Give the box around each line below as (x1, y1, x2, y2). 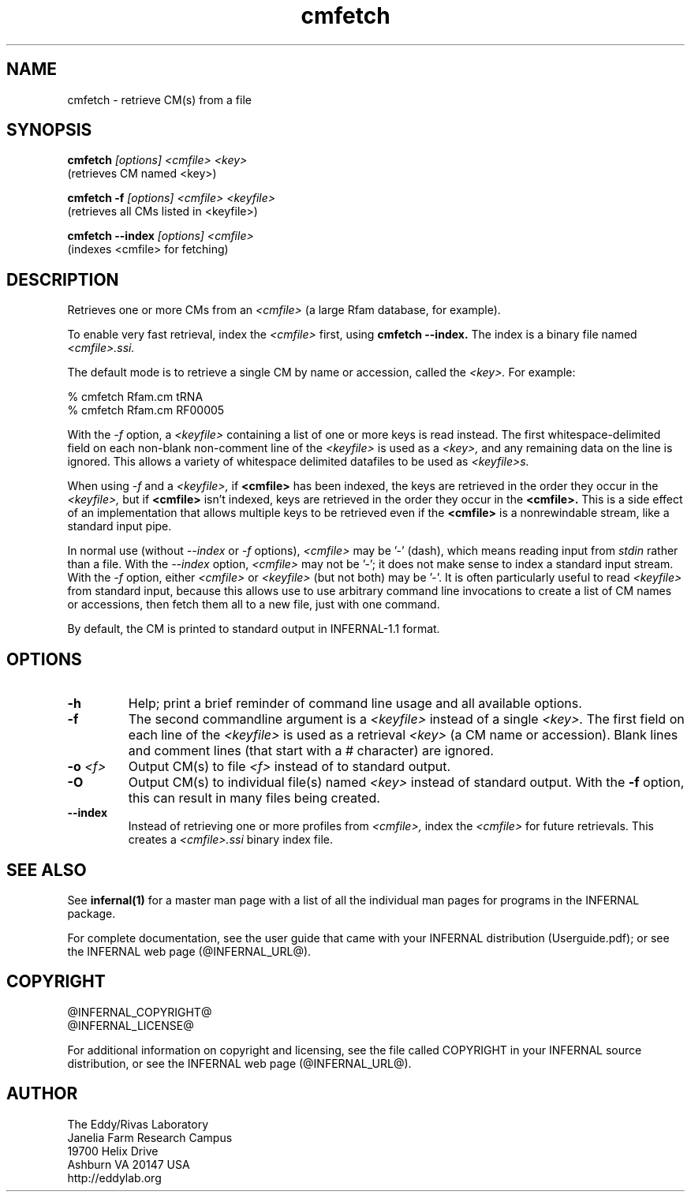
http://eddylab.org (67, 1170, 162, 1185)
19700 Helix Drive (67, 1144, 159, 1158)
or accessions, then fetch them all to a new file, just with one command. (67, 597, 440, 612)
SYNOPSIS (6, 120, 92, 140)
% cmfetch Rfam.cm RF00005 (67, 403, 225, 417)
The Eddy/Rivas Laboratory (67, 1117, 209, 1131)
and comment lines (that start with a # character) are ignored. (128, 743, 494, 759)
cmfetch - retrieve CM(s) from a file (67, 92, 252, 107)
